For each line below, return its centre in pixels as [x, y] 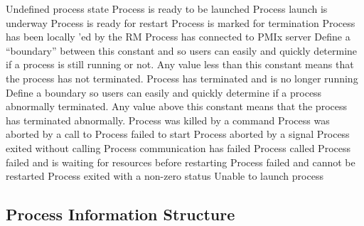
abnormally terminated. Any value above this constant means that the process [176, 106]
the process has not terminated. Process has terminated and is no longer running [182, 78]
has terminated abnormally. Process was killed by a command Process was [168, 120]
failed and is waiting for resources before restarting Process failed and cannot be [181, 162]
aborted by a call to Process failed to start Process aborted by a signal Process [178, 134]
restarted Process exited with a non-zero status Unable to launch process [165, 176]
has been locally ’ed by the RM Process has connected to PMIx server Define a [178, 37]
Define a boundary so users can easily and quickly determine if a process [164, 92]
